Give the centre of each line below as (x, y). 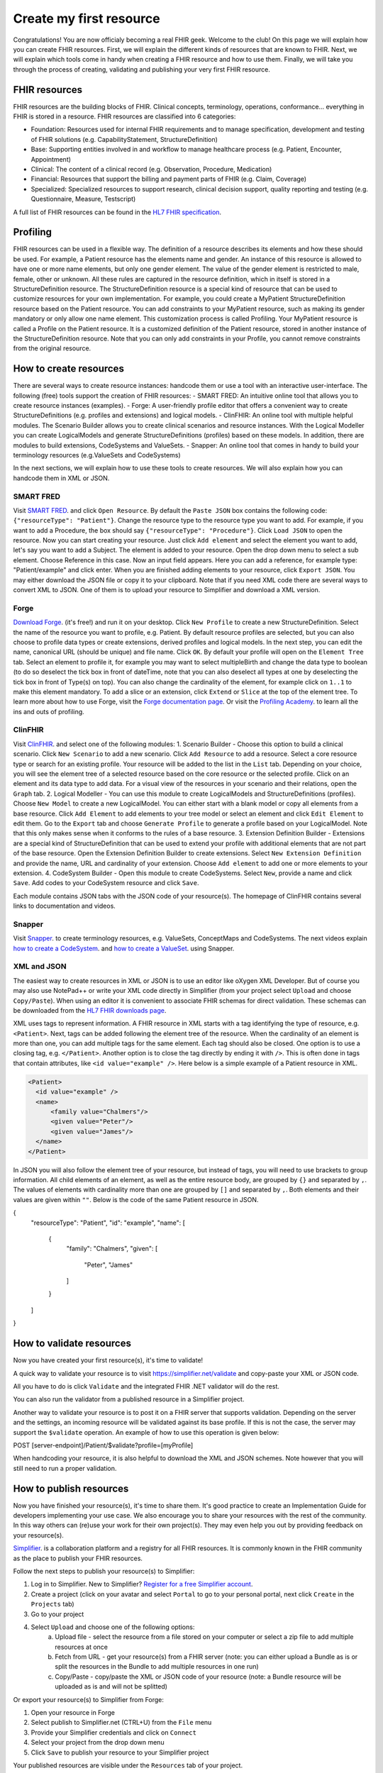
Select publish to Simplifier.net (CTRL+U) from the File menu (121, 1723)
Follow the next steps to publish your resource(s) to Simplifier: (104, 1571)
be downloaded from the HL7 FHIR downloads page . (90, 1010)
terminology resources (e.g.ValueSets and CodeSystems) (97, 455)
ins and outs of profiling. (49, 711)
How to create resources (68, 369)
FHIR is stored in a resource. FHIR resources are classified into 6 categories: (124, 116)
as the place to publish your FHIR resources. (78, 1558)
